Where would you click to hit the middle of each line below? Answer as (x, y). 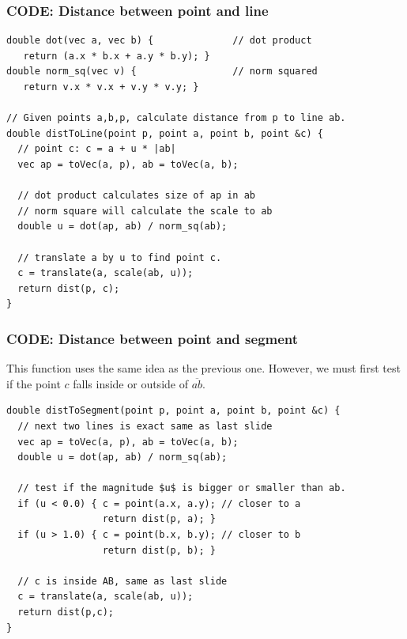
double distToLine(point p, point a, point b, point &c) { (165, 133)
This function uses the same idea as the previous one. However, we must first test (203, 368)
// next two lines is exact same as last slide (145, 426)
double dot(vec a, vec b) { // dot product (159, 41)
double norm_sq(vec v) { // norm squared (162, 72)
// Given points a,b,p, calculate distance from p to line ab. (176, 118)
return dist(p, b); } (159, 550)
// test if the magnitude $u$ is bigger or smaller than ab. (182, 488)
